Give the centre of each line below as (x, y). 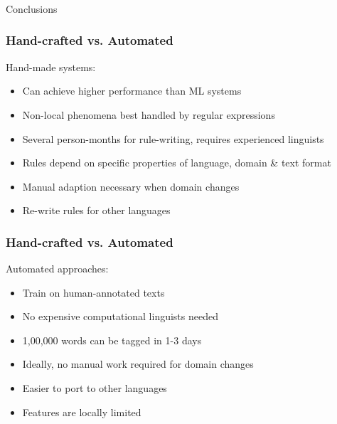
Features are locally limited (82, 412)
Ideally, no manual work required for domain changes (138, 364)
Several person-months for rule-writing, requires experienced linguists (173, 138)
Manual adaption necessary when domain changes (131, 186)
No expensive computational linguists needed (120, 316)
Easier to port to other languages (95, 388)
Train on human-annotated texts (93, 292)
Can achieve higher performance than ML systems (132, 91)
